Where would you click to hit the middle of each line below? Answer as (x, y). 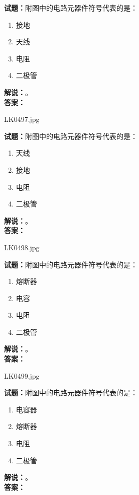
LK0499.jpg (22, 375)
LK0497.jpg (22, 119)
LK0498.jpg (22, 247)
